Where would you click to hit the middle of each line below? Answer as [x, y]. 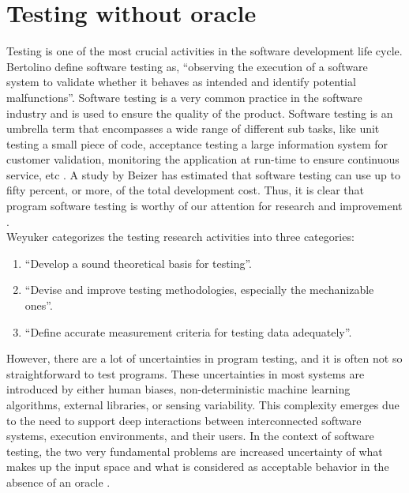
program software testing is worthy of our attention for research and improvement [204, 206]
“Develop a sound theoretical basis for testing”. [138, 263]
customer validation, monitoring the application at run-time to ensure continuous [203, 159]
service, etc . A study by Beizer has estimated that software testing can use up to [203, 174]
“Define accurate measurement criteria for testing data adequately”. [188, 331]
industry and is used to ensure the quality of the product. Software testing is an [200, 113]
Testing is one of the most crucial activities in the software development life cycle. [204, 51]
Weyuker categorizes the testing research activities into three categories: [180, 237]
